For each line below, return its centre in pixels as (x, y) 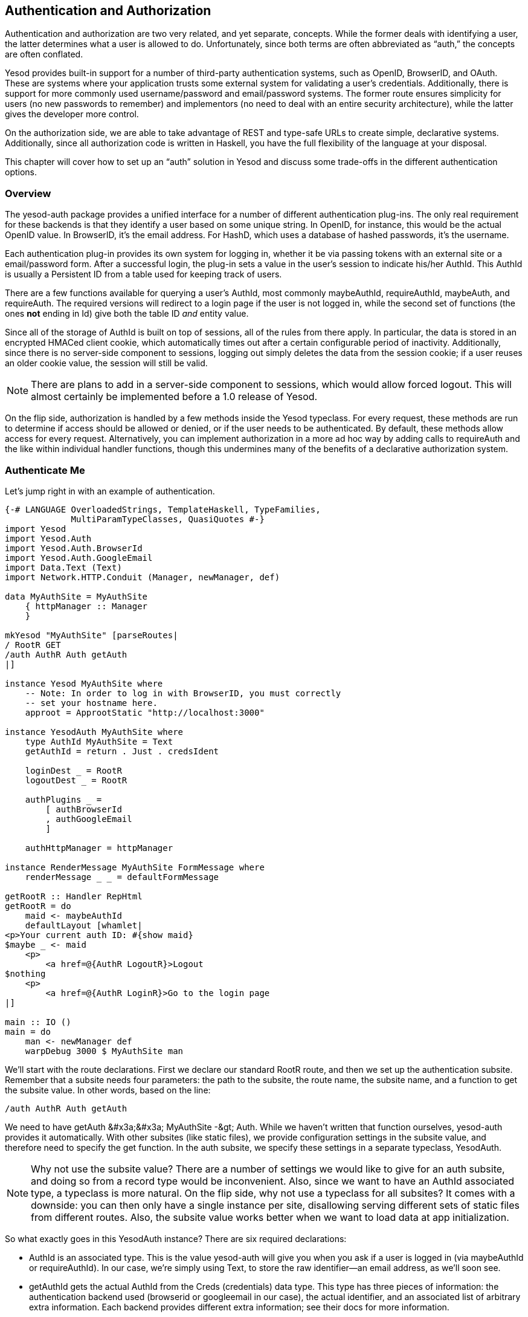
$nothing (25, 973)
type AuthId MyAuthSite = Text (99, 741)
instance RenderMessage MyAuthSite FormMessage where (135, 867)
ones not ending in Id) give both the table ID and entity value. (127, 314)
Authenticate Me (45, 470)
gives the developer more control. (72, 114)
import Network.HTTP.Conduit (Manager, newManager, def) (143, 577)
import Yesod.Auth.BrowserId (74, 548)
